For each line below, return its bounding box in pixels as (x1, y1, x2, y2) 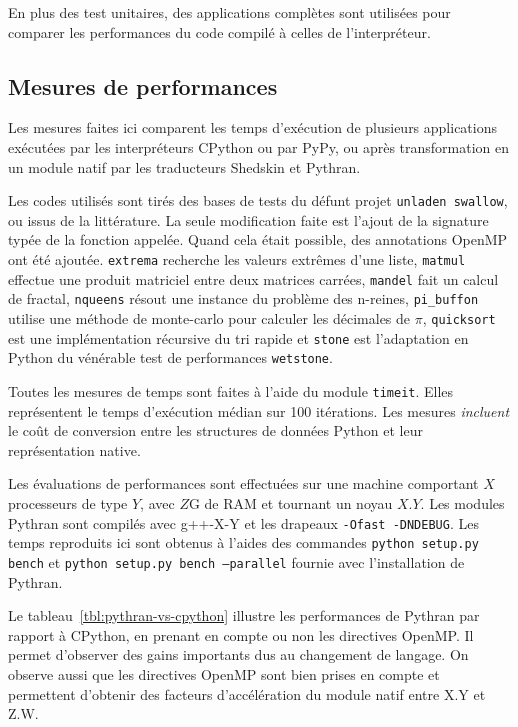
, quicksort (422, 307, 496, 328)
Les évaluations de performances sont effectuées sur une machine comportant (8, 473, 479, 494)
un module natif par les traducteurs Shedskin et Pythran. (8, 156, 361, 177)
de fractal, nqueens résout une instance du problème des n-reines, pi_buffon (8, 288, 479, 309)
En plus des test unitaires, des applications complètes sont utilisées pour (8, 2, 451, 22)
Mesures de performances (8, 70, 278, 101)
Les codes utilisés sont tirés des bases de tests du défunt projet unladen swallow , (8, 190, 508, 211)
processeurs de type (8, 492, 128, 513)
